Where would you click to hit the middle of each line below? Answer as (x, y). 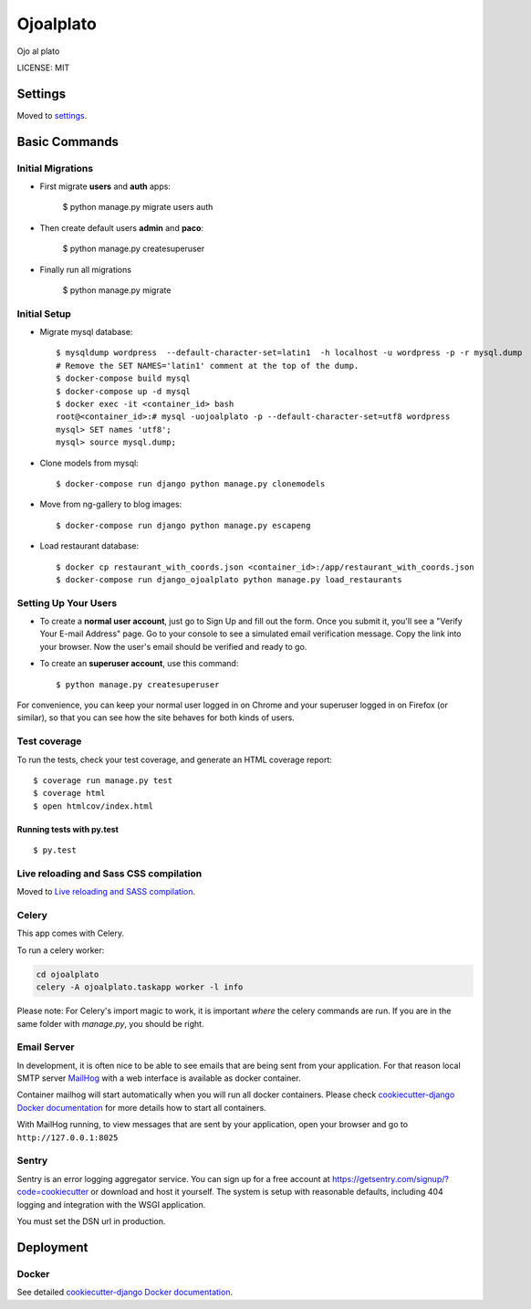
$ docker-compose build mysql (124, 378)
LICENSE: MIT (43, 68)
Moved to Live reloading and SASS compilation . (106, 892)
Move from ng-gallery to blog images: (111, 504)
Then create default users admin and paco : (122, 227)
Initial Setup (44, 313)
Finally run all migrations (86, 269)
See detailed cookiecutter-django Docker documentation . (125, 1293)
